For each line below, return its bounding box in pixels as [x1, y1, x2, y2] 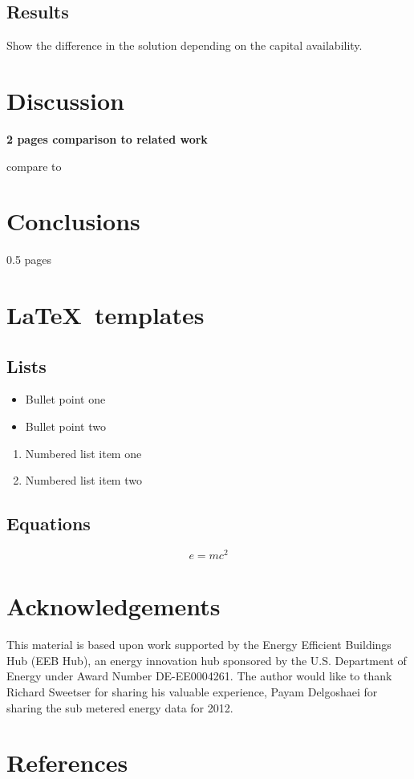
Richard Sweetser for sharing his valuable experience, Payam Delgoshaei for [6, 683, 378, 700]
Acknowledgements [6, 590, 221, 623]
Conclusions [6, 205, 140, 237]
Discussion [6, 83, 124, 116]
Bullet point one [25, 391, 106, 408]
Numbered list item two [25, 472, 142, 489]
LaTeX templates [6, 298, 205, 331]
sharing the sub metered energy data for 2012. [6, 699, 233, 716]
